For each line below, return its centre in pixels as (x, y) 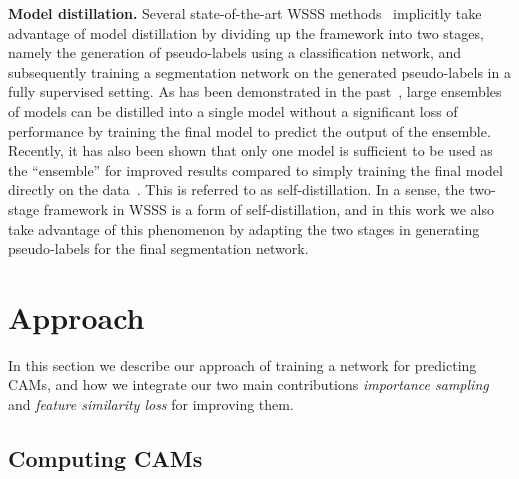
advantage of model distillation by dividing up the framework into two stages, (246, 32)
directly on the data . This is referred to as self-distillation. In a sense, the (236, 189)
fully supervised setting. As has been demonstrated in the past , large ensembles (255, 91)
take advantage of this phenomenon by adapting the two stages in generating (244, 228)
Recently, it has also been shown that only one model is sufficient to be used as (250, 150)
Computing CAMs (105, 458)
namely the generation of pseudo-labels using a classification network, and (235, 52)
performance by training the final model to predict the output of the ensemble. (249, 130)
